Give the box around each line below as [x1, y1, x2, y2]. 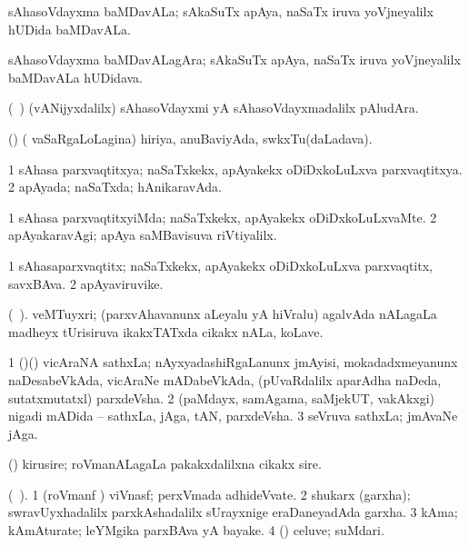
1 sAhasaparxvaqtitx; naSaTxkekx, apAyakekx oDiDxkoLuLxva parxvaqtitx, [8, 255, 433, 274]
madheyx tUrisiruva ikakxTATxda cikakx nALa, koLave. [8, 322, 324, 341]
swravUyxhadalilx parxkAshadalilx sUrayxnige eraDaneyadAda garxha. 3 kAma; [8, 502, 458, 521]
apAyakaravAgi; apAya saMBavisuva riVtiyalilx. [8, 225, 277, 244]
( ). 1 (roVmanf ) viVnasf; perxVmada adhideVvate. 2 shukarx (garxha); [8, 484, 411, 503]
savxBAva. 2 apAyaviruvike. [8, 273, 164, 293]
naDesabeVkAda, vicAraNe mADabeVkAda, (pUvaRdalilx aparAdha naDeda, [8, 370, 442, 389]
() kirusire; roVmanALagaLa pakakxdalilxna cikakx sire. [8, 454, 322, 473]
